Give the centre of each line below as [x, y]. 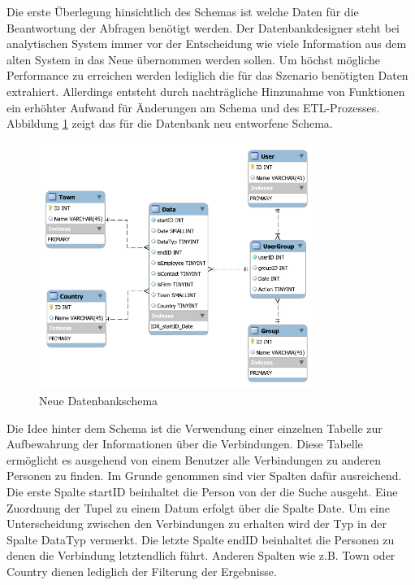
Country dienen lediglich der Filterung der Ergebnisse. [142, 571]
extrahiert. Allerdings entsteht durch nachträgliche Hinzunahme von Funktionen [206, 91]
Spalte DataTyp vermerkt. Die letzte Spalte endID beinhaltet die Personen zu [201, 539]
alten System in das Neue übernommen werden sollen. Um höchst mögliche [194, 59]
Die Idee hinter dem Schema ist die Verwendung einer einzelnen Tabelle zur [195, 428]
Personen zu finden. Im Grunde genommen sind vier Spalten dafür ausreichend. [204, 476]
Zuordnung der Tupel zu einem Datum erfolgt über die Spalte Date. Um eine [198, 507]
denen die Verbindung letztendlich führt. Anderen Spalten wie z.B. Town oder [201, 555]
